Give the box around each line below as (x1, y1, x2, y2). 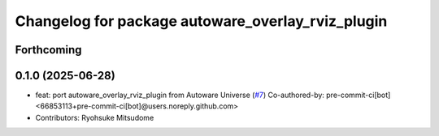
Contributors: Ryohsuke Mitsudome (35, 113, 154, 122)
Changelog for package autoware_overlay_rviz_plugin (15, 12, 388, 30)
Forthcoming (15, 43, 82, 57)
